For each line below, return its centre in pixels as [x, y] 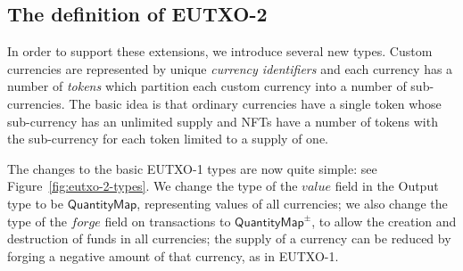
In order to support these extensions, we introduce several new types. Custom [220, 51]
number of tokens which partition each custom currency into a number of [207, 86]
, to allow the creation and [384, 221]
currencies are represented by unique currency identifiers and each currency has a [230, 68]
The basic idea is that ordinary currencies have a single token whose [255, 103]
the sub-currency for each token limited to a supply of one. [168, 139]
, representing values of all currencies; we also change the [292, 203]
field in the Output [387, 186]
